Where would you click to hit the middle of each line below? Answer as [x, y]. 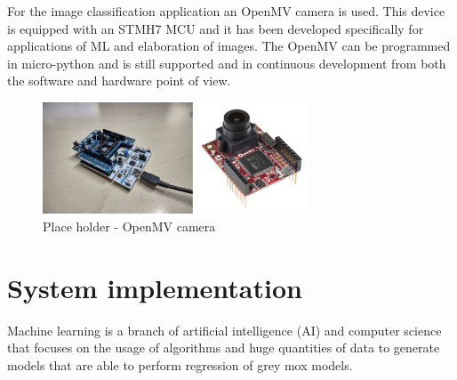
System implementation [155, 287]
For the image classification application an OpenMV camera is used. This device [226, 11]
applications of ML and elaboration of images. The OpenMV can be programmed [229, 46]
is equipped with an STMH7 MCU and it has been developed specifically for [216, 28]
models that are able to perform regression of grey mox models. [180, 364]
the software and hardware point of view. [119, 81]
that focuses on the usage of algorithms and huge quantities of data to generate [224, 348]
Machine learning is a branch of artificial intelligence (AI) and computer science [224, 330]
